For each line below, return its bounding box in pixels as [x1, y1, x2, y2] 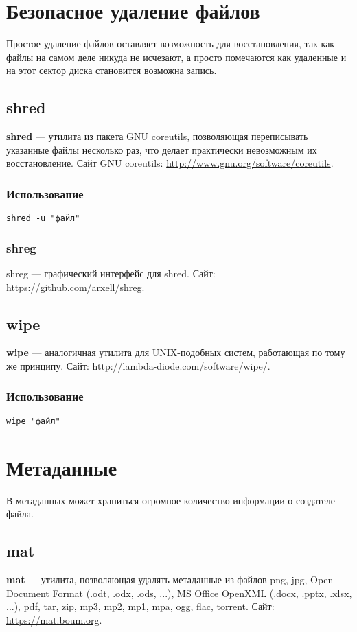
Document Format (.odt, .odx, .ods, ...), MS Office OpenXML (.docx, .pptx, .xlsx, [6, 585, 352, 600]
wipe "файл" [6, 416, 60, 426]
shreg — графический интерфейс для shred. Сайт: [6, 266, 216, 280]
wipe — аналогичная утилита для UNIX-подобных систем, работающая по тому [6, 345, 345, 360]
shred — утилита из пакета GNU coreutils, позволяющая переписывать [6, 129, 308, 143]
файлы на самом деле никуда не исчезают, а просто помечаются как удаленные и [6, 49, 347, 64]
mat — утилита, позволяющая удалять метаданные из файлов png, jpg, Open [6, 572, 334, 586]
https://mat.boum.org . [6, 612, 102, 627]
